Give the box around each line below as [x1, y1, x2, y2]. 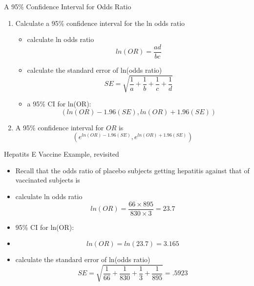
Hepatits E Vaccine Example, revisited [4, 149, 119, 159]
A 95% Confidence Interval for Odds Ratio [4, 1, 131, 11]
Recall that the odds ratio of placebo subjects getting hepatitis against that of [15, 165, 250, 175]
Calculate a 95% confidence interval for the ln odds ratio [15, 18, 185, 28]
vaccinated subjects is [15, 175, 80, 185]
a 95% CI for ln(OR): [27, 98, 91, 108]
